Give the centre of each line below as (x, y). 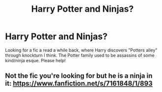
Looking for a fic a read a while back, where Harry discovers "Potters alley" (81, 50)
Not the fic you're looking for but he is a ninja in (79, 76)
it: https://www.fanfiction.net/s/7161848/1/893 (79, 83)
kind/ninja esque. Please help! (36, 60)
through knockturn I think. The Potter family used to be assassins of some (80, 55)
